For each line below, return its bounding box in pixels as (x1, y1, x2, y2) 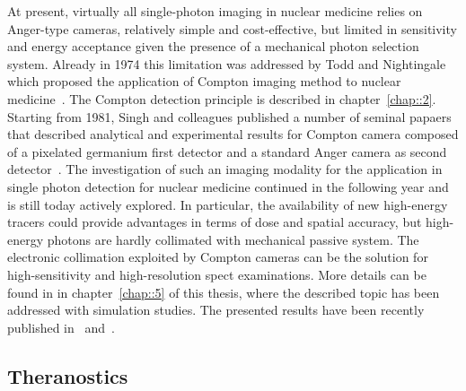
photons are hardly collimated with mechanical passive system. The (47, 230, 419, 248)
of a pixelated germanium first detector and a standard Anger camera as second (7, 142, 447, 161)
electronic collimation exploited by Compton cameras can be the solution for (7, 248, 428, 266)
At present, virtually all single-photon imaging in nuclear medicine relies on (7, 2, 423, 20)
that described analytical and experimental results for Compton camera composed (7, 125, 459, 143)
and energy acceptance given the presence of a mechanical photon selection (7, 37, 419, 56)
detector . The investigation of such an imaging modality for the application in (7, 160, 443, 178)
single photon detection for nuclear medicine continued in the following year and (7, 177, 449, 195)
